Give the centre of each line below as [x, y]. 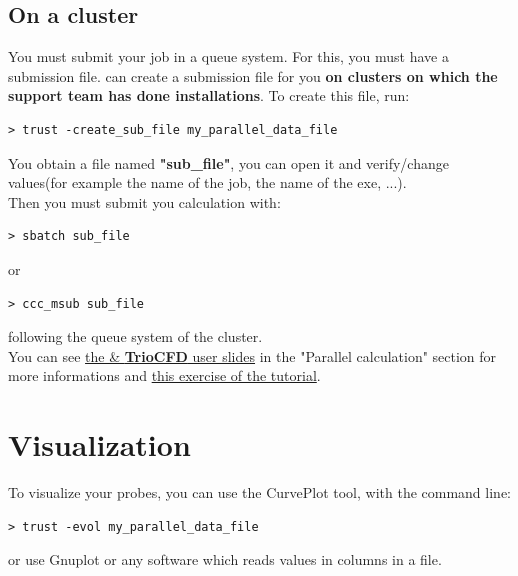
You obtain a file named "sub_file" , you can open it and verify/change [228, 162]
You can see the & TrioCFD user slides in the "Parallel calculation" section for [252, 355]
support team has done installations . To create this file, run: [209, 95]
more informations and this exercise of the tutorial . [164, 375]
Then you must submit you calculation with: [144, 201]
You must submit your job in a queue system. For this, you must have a [228, 56]
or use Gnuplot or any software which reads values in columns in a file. [225, 559]
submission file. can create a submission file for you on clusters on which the [253, 75]
